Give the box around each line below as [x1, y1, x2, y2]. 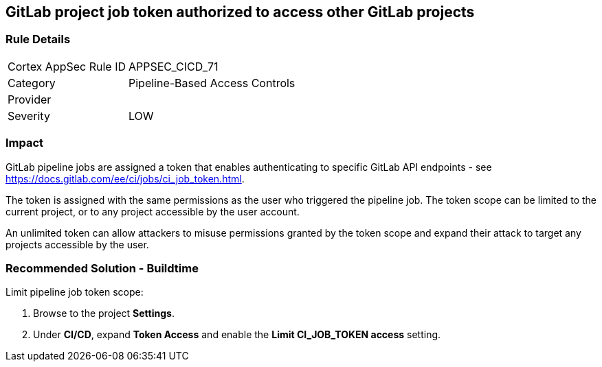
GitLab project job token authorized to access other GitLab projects [5, 3, 475, 21]
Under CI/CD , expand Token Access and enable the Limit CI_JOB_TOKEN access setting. [33, 329, 441, 341]
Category [8, 75, 56, 90]
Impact [5, 136, 44, 150]
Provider [8, 92, 52, 106]
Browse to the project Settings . [33, 307, 175, 320]
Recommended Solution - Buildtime [5, 261, 199, 275]
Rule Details [5, 32, 71, 47]
